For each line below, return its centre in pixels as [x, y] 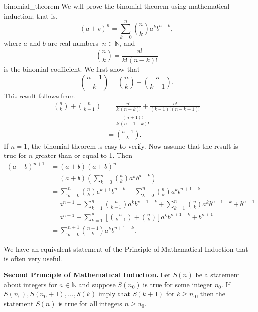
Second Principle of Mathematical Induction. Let [87, 275]
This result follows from [40, 95]
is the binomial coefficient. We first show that [72, 68]
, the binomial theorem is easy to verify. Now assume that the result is [133, 146]
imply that [114, 294]
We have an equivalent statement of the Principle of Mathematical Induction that [126, 248]
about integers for [30, 284]
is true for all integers [90, 303]
